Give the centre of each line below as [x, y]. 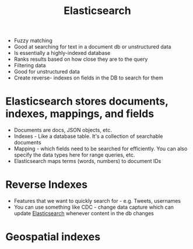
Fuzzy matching [33, 41]
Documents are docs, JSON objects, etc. [63, 130]
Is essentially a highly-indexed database [62, 53]
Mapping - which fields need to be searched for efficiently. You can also [101, 149]
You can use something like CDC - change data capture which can [94, 207]
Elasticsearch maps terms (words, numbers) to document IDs [87, 161]
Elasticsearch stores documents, [87, 101]
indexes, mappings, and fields [80, 114]
